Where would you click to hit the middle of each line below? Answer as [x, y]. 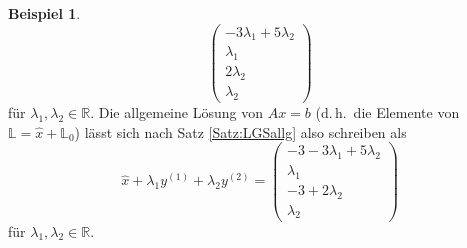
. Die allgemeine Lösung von [176, 111]
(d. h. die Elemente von [387, 111]
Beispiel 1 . [44, 13]
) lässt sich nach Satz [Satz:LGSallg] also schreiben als [240, 131]
